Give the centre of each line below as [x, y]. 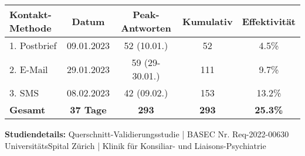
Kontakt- [30, 14]
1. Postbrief [33, 45]
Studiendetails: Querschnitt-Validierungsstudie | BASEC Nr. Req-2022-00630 [147, 134]
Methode [30, 28]
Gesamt [28, 110]
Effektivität [269, 21]
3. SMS [24, 93]
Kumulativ [207, 21]
